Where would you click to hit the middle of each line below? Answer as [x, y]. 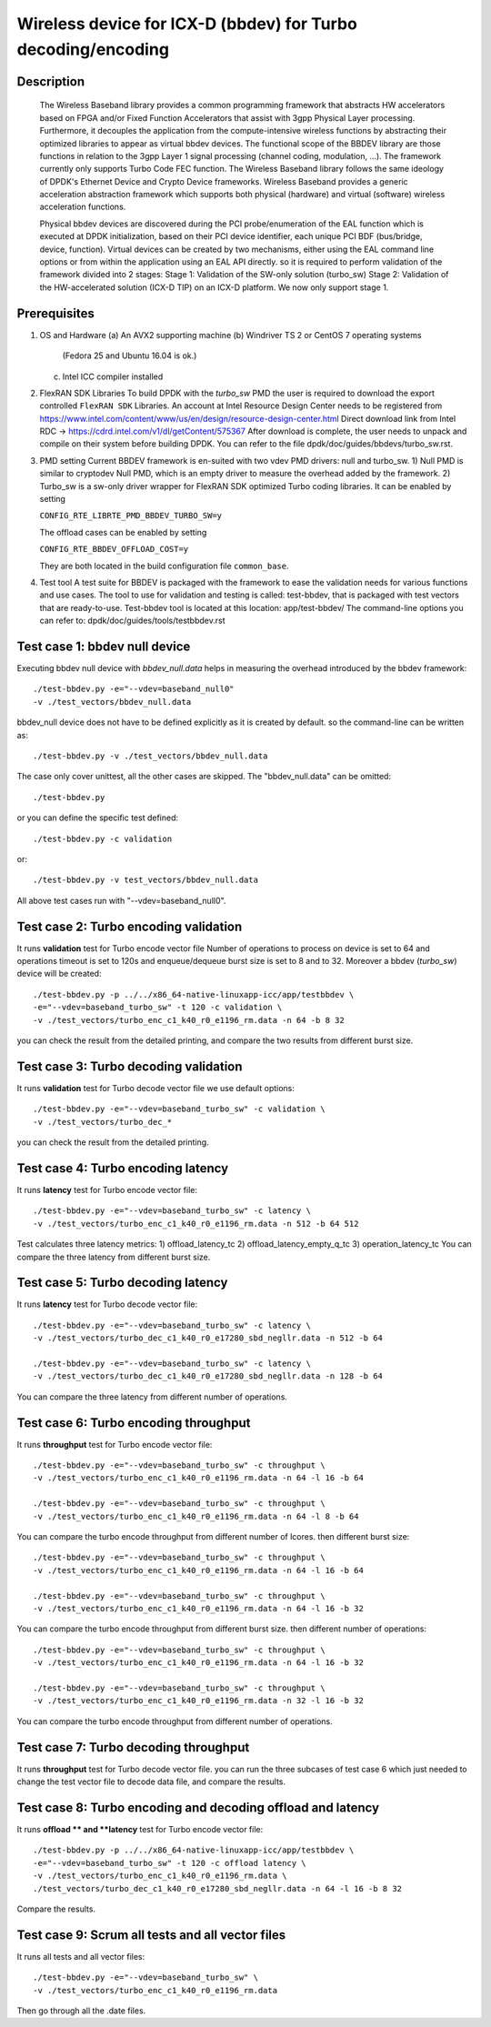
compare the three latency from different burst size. [114, 1257]
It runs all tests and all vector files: [81, 1956]
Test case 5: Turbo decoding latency [122, 1283]
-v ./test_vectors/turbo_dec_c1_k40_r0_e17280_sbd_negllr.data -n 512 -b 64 [208, 1338]
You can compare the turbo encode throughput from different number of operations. [175, 1721]
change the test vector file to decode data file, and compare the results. [151, 1781]
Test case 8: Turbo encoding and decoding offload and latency [198, 1807]
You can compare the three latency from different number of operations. [152, 1397]
